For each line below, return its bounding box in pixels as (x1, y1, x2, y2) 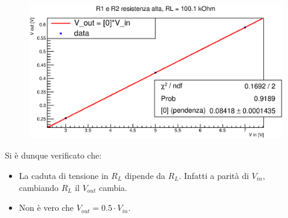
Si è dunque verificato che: (5, 149, 102, 162)
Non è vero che (19, 201, 74, 214)
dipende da (125, 169, 166, 181)
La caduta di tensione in (19, 169, 109, 181)
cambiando (19, 181, 59, 193)
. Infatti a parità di (179, 169, 249, 181)
